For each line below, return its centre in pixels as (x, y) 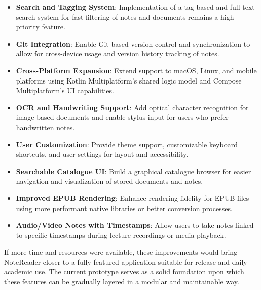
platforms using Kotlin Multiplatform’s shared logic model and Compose (129, 80)
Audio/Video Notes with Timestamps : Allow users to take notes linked (135, 225)
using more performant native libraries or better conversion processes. (124, 208)
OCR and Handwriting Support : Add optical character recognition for (132, 107)
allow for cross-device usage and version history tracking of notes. (118, 53)
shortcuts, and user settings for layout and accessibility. (102, 154)
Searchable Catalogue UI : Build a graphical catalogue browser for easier (134, 171)
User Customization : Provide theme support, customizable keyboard (127, 144)
